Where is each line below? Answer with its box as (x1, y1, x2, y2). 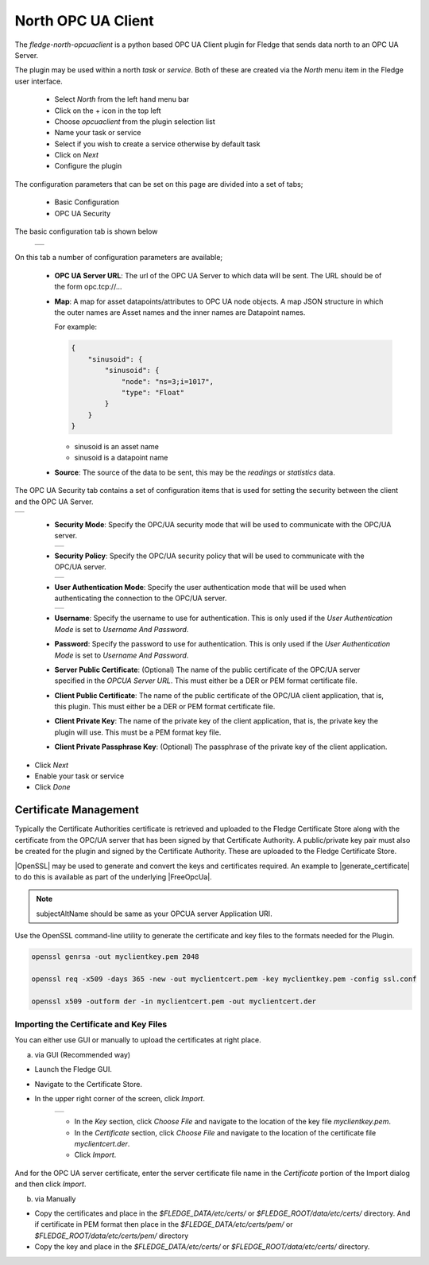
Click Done (34, 782, 71, 792)
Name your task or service (54, 128, 141, 138)
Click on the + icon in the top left (54, 106, 162, 115)
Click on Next (54, 150, 99, 160)
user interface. (14, 76, 63, 86)
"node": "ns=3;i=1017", (121, 377, 214, 386)
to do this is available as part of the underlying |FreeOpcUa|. (14, 871, 212, 882)
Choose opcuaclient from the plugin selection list (54, 116, 215, 126)
